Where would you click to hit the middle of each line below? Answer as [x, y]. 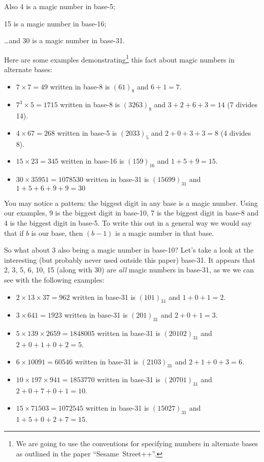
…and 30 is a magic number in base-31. [64, 40]
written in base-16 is [92, 161]
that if [14, 233]
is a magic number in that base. [165, 233]
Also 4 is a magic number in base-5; [60, 6]
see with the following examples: [54, 279]
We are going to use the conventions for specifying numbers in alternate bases [137, 443]
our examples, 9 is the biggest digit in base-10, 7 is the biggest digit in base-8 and [131, 213]
